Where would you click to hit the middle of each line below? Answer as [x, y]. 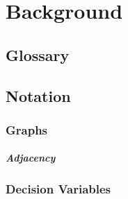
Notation [38, 95]
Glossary [38, 54]
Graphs [27, 129]
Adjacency [31, 158]
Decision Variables [58, 189]
